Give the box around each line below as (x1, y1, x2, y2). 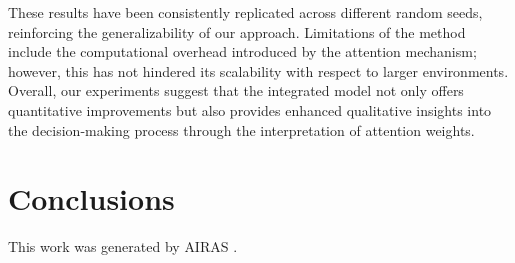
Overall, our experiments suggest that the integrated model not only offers (8, 80, 464, 101)
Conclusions (8, 178, 175, 219)
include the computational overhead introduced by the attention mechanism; (8, 41, 477, 62)
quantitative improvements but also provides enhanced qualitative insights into (8, 99, 492, 120)
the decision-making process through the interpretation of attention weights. (8, 119, 475, 140)
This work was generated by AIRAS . (8, 236, 238, 257)
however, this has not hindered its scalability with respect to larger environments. (8, 60, 509, 81)
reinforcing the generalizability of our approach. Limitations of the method (8, 21, 466, 42)
